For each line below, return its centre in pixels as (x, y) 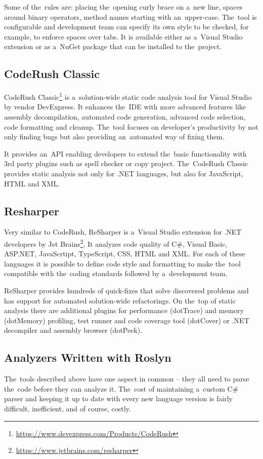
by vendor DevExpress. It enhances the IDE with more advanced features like (125, 107)
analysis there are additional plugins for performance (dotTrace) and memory (124, 310)
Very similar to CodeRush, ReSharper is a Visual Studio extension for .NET (123, 232)
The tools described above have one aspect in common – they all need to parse (127, 379)
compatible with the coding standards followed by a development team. (116, 273)
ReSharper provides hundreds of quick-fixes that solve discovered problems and (126, 290)
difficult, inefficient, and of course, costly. (68, 408)
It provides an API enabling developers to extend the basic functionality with (125, 153)
